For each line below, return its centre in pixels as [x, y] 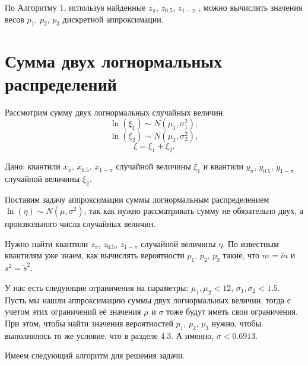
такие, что [241, 255]
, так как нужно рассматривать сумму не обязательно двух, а [194, 211]
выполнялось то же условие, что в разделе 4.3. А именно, [109, 335]
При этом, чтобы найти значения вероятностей [89, 323]
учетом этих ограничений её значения [73, 311]
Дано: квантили [33, 166]
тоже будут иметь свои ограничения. [232, 311]
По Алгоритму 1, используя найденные [75, 7]
